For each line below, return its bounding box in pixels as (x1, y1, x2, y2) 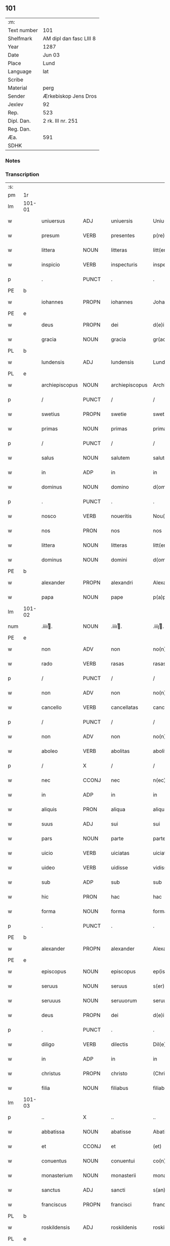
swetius (41, 410, 60, 418)
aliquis (41, 806, 57, 813)
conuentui (111, 1157, 135, 1164)
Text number (8, 26, 38, 33)
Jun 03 (42, 51, 60, 58)
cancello (41, 704, 62, 711)
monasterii (111, 1172, 137, 1179)
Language (8, 68, 32, 75)
